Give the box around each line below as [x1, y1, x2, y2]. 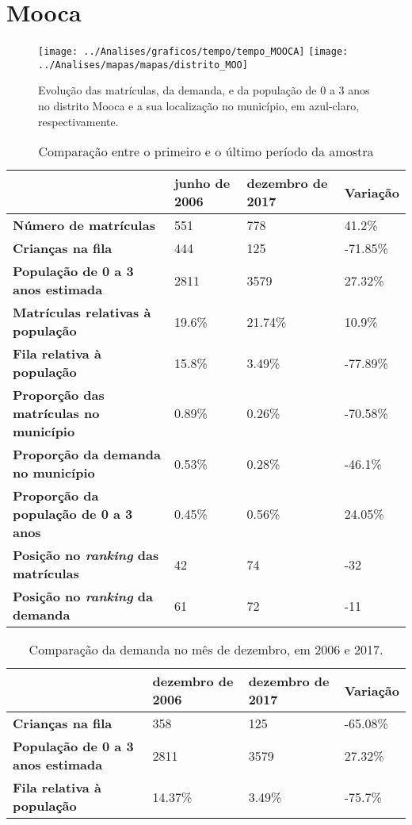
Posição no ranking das [13, 546, 159, 565]
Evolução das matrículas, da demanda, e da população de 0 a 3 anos [38, 82, 370, 98]
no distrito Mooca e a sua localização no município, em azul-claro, [38, 98, 360, 114]
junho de [174, 174, 231, 193]
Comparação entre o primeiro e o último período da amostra [38, 142, 374, 161]
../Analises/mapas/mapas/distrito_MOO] [38, 59, 248, 71]
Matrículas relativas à [13, 303, 151, 322]
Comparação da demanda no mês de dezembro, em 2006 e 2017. [29, 640, 383, 659]
